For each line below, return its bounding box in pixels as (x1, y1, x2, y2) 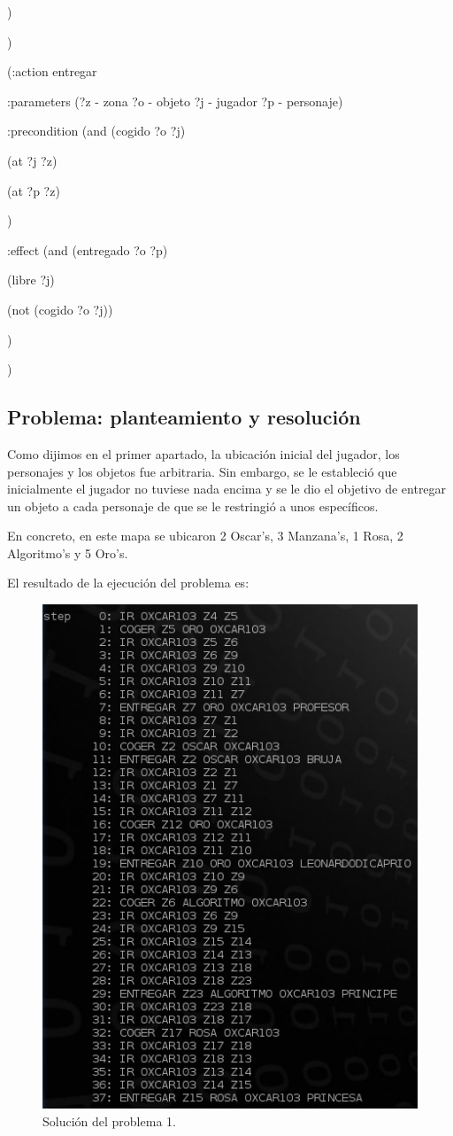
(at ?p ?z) (7, 181, 60, 199)
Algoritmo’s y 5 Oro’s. (7, 543, 128, 562)
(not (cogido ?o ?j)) (7, 300, 113, 318)
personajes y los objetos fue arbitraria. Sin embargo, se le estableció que (7, 462, 397, 480)
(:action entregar (7, 62, 97, 81)
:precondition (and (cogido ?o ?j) (7, 121, 186, 140)
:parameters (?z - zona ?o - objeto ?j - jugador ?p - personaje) (7, 91, 343, 110)
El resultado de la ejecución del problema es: (7, 573, 250, 592)
